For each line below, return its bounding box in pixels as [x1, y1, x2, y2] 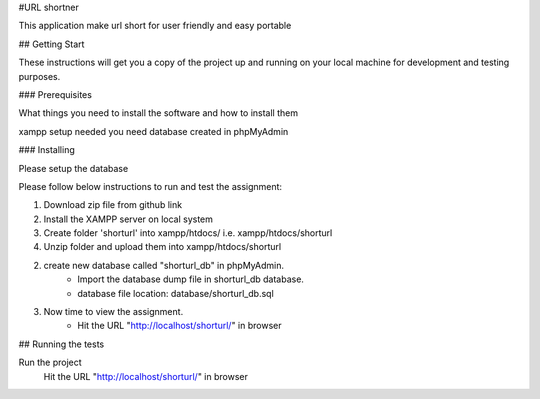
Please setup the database [18, 162, 129, 174]
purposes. [18, 70, 61, 82]
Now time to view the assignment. [43, 306, 184, 318]
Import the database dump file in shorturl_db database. [77, 273, 305, 285]
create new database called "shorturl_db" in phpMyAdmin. [43, 259, 285, 271]
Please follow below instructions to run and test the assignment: [18, 180, 283, 192]
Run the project [18, 356, 82, 369]
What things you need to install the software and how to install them [18, 107, 299, 119]
